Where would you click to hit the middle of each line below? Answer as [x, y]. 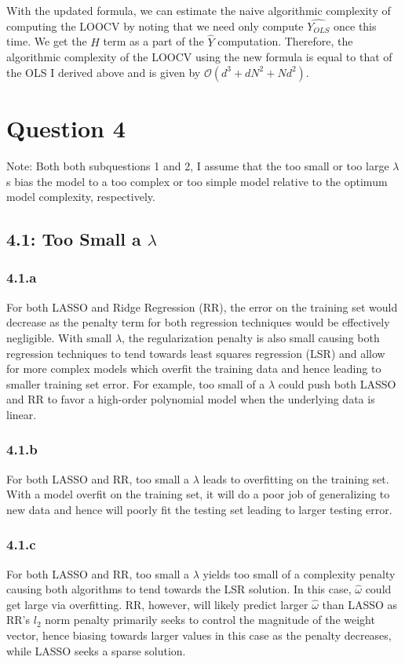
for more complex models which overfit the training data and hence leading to [194, 368]
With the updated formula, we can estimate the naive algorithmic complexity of [199, 10]
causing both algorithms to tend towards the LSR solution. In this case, [179, 589]
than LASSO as [360, 604]
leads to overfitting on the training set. [296, 478]
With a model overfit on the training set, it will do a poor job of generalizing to [198, 494]
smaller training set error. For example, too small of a [136, 383]
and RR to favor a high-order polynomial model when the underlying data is [191, 399]
